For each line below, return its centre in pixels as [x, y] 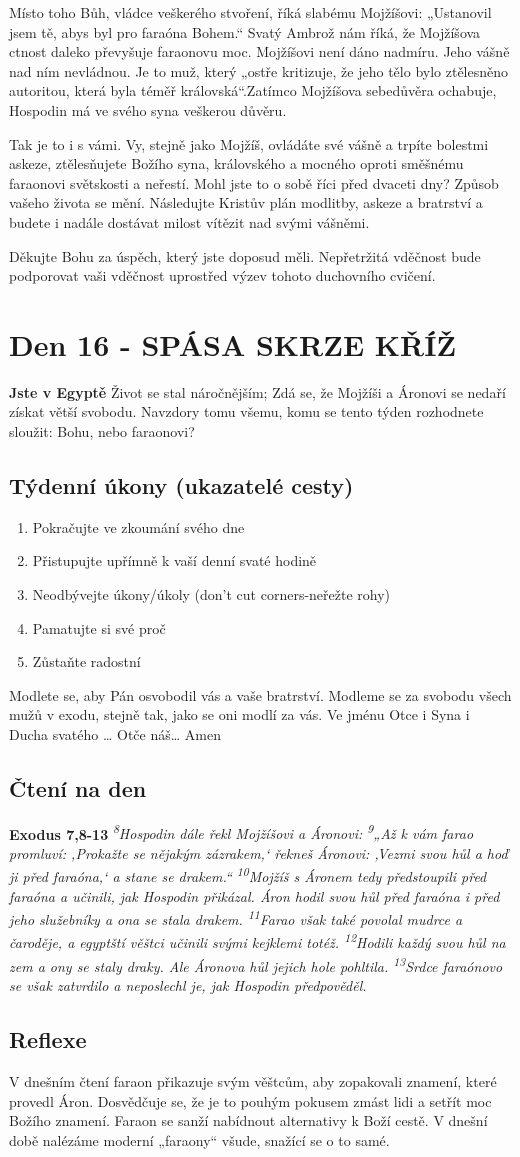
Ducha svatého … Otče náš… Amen [115, 733]
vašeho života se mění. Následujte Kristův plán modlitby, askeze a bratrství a [246, 202]
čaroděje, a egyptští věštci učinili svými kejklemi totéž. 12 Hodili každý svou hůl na [257, 941]
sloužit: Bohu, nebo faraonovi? [102, 431]
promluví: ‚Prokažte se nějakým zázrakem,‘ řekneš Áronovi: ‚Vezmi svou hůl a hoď [258, 853]
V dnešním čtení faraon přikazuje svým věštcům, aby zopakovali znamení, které [253, 1081]
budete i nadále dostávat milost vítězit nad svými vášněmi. [189, 221]
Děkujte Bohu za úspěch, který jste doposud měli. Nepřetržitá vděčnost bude [245, 255]
